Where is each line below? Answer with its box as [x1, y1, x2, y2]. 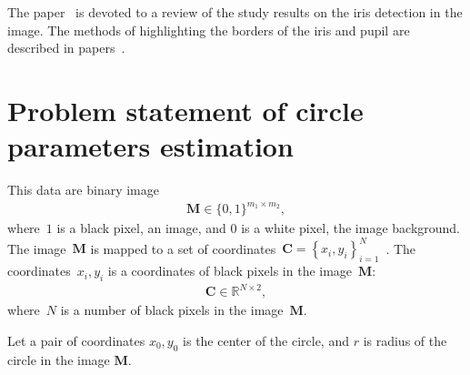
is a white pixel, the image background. [241, 218, 461, 238]
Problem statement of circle [7, 91, 364, 128]
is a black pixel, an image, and [56, 218, 226, 238]
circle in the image [7, 350, 110, 369]
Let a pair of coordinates [7, 331, 145, 350]
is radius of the [363, 331, 447, 350]
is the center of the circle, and [183, 331, 349, 350]
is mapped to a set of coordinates [90, 238, 276, 258]
